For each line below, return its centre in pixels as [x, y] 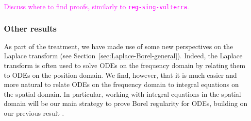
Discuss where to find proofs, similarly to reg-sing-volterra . [97, 6]
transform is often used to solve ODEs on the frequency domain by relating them [125, 65]
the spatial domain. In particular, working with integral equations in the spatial [123, 94]
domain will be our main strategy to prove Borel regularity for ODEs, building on [126, 103]
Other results [30, 28]
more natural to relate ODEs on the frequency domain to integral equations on [121, 84]
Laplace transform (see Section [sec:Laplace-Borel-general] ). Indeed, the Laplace [123, 56]
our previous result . [34, 113]
